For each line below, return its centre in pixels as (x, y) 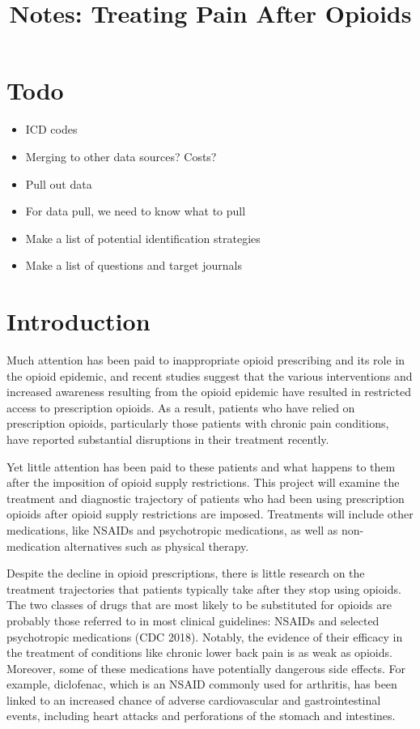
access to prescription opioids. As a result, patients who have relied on (181, 407)
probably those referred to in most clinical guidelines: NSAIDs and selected (193, 620)
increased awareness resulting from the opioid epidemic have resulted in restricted (209, 392)
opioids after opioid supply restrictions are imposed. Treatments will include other (210, 514)
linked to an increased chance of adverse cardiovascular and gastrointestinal (194, 699)
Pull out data (59, 183)
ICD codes (51, 129)
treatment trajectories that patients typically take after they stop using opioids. (204, 588)
